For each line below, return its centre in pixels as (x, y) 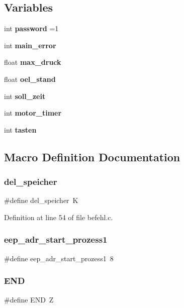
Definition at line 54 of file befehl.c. (59, 217)
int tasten (20, 129)
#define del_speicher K (41, 200)
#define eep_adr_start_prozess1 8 (59, 258)
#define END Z (29, 299)
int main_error (30, 45)
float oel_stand (30, 79)
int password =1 (31, 28)
